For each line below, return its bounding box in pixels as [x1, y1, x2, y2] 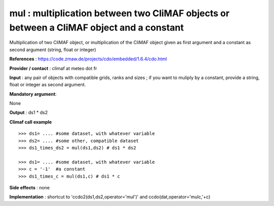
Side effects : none [9, 184, 50, 190]
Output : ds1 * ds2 [9, 110, 48, 116]
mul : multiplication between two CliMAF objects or [9, 8, 230, 19]
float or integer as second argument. [9, 82, 86, 88]
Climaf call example [9, 119, 52, 125]
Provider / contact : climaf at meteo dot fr [9, 65, 97, 71]
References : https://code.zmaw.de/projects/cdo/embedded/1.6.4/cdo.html [9, 56, 167, 62]
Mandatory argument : [9, 91, 57, 97]
